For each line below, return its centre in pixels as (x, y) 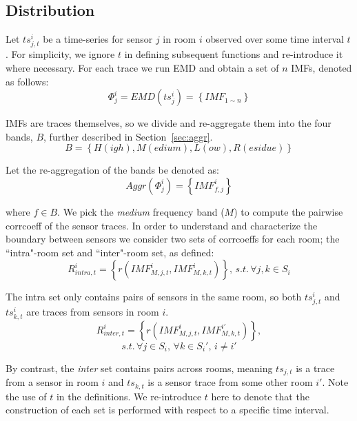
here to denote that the (260, 396)
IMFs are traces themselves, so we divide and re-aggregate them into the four (169, 123)
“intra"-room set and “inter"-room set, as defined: (110, 252)
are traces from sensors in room (93, 312)
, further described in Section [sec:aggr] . (128, 136)
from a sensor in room (52, 382)
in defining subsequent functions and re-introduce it (234, 54)
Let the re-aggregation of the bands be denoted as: (112, 170)
